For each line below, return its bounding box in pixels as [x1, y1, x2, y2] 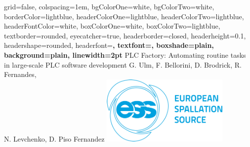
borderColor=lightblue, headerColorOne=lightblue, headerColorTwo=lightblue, [4, 11, 244, 21]
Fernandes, [4, 69, 37, 79]
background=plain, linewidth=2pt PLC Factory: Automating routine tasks [4, 49, 246, 60]
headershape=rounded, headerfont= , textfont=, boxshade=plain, [4, 40, 214, 50]
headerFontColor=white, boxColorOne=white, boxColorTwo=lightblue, [4, 21, 220, 31]
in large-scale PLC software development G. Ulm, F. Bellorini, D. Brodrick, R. [4, 59, 242, 70]
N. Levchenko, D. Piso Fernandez [4, 133, 105, 144]
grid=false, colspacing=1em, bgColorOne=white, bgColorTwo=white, [4, 1, 214, 11]
